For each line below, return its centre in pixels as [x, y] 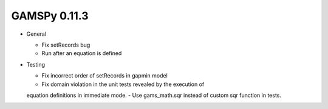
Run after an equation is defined [82, 53]
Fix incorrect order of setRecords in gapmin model [105, 76]
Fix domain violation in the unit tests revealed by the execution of [123, 84]
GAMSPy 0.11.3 [50, 16]
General [36, 34]
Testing [36, 64]
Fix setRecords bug [66, 45]
